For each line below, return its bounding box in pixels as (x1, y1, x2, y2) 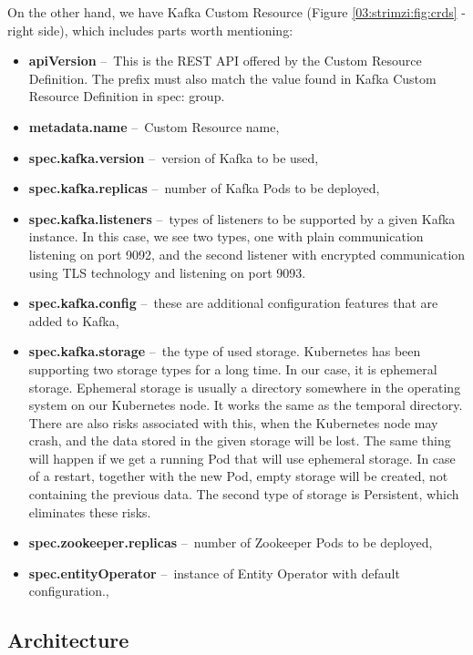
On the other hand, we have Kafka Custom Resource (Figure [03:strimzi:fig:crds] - (7, 3, 466, 21)
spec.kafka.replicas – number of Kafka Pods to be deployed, (28, 179, 380, 198)
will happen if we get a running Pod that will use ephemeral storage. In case (28, 448, 456, 467)
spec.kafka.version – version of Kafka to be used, (28, 148, 319, 167)
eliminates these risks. (28, 502, 151, 521)
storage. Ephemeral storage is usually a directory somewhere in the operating (28, 377, 461, 396)
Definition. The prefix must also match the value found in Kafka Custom (28, 68, 437, 87)
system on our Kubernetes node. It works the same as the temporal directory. (28, 395, 463, 414)
